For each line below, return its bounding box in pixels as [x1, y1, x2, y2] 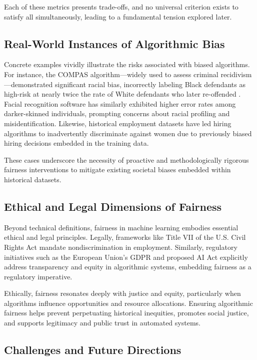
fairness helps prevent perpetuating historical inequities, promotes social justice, [4, 307, 249, 318]
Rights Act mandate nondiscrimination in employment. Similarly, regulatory [4, 241, 237, 252]
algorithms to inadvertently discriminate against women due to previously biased [4, 128, 252, 138]
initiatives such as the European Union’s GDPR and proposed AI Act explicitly [4, 251, 248, 262]
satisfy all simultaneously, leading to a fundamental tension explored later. [4, 11, 232, 22]
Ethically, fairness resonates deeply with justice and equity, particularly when [4, 288, 241, 298]
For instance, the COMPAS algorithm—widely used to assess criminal [4, 69, 218, 79]
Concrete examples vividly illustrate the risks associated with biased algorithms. [4, 59, 250, 70]
